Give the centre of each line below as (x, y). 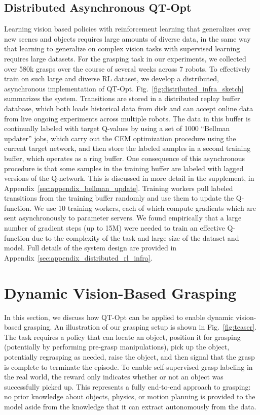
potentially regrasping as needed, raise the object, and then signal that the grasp (129, 356)
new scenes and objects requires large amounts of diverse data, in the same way (127, 38)
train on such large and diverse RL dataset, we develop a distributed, (112, 78)
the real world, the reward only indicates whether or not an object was (114, 377)
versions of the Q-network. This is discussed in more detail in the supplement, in (129, 178)
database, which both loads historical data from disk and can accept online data (129, 108)
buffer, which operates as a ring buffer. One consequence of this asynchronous (125, 158)
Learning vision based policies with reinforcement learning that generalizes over (127, 29)
